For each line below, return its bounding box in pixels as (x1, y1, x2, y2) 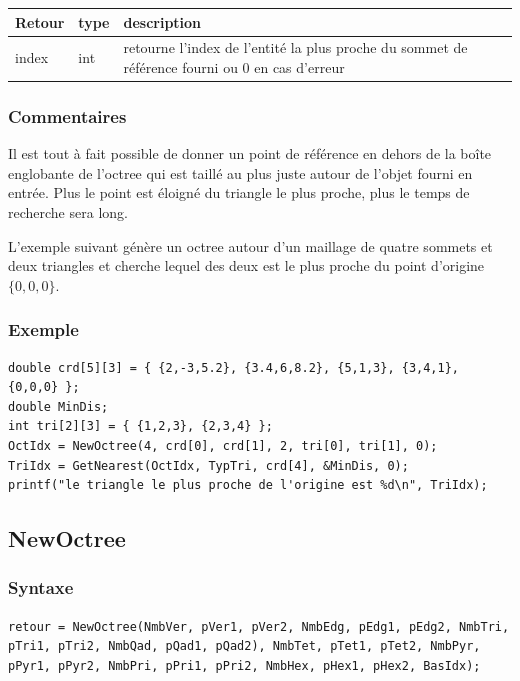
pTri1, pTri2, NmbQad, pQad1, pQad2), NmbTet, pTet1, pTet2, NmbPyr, (8, 639, 481, 654)
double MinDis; (8, 399, 109, 414)
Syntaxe (8, 575, 74, 600)
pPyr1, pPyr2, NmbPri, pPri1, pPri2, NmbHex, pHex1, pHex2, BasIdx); (8, 659, 481, 674)
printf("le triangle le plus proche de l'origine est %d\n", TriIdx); (8, 478, 488, 493)
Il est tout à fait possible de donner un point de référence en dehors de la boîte (8, 143, 492, 164)
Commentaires (8, 103, 127, 128)
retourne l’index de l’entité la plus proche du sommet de (123, 37, 468, 58)
